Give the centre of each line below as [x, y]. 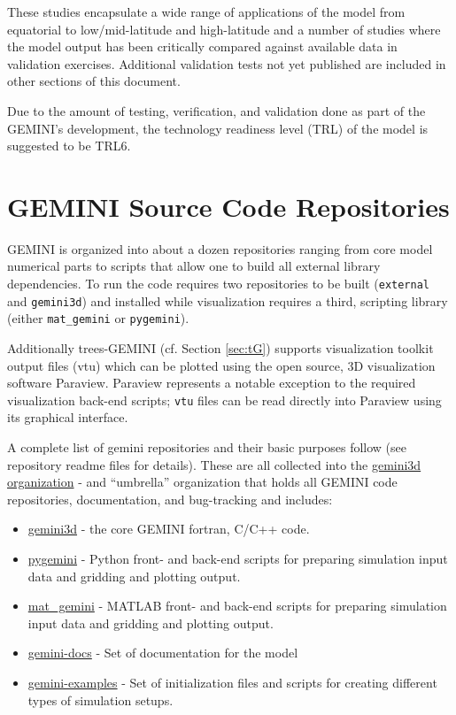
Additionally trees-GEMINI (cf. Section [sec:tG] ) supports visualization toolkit [220, 348]
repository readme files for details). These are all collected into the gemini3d [214, 464]
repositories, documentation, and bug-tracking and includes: [170, 499]
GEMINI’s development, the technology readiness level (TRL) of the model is [218, 128]
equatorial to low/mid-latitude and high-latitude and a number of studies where [224, 29]
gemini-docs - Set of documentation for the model [163, 653]
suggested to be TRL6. [69, 146]
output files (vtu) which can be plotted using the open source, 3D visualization [221, 365]
